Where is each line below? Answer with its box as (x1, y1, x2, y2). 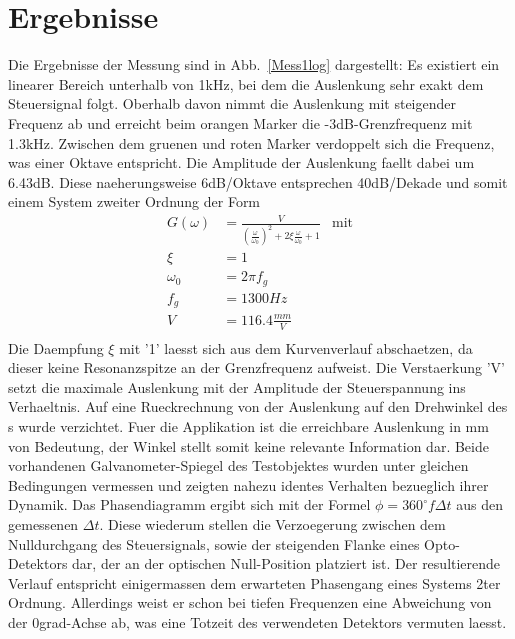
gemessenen (8, 514, 79, 535)
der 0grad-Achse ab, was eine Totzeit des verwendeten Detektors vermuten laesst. (8, 612, 507, 633)
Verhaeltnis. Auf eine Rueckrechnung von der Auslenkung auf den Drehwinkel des (8, 396, 508, 417)
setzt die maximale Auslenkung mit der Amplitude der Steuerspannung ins (8, 376, 466, 397)
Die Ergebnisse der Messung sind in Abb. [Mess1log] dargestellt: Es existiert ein (8, 54, 500, 75)
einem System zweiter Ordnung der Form (8, 191, 261, 212)
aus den (456, 494, 503, 515)
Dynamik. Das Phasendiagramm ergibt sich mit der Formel (8, 494, 371, 515)
